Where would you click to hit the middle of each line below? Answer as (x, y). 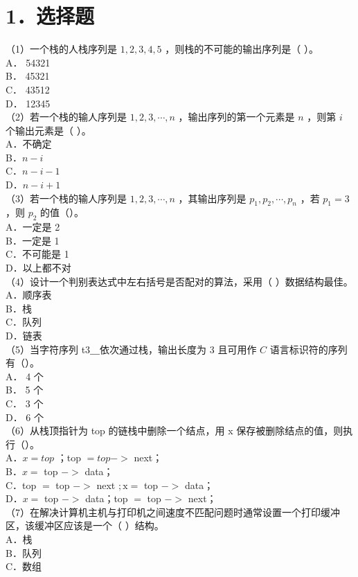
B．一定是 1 (33, 240)
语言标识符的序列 (308, 349)
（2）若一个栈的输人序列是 (66, 117)
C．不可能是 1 (37, 254)
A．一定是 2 (33, 227)
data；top (107, 498)
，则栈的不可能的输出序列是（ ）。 (242, 49)
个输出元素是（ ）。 (48, 130)
